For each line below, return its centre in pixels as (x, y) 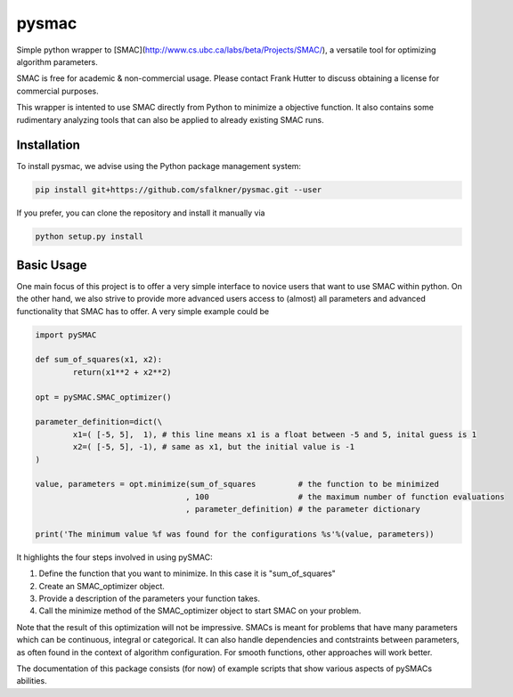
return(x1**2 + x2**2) (122, 372)
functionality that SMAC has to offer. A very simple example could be (143, 311)
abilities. (32, 681)
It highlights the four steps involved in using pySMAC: (114, 557)
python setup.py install (90, 237)
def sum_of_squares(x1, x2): (99, 360)
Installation (48, 146)
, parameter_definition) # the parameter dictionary (303, 509)
